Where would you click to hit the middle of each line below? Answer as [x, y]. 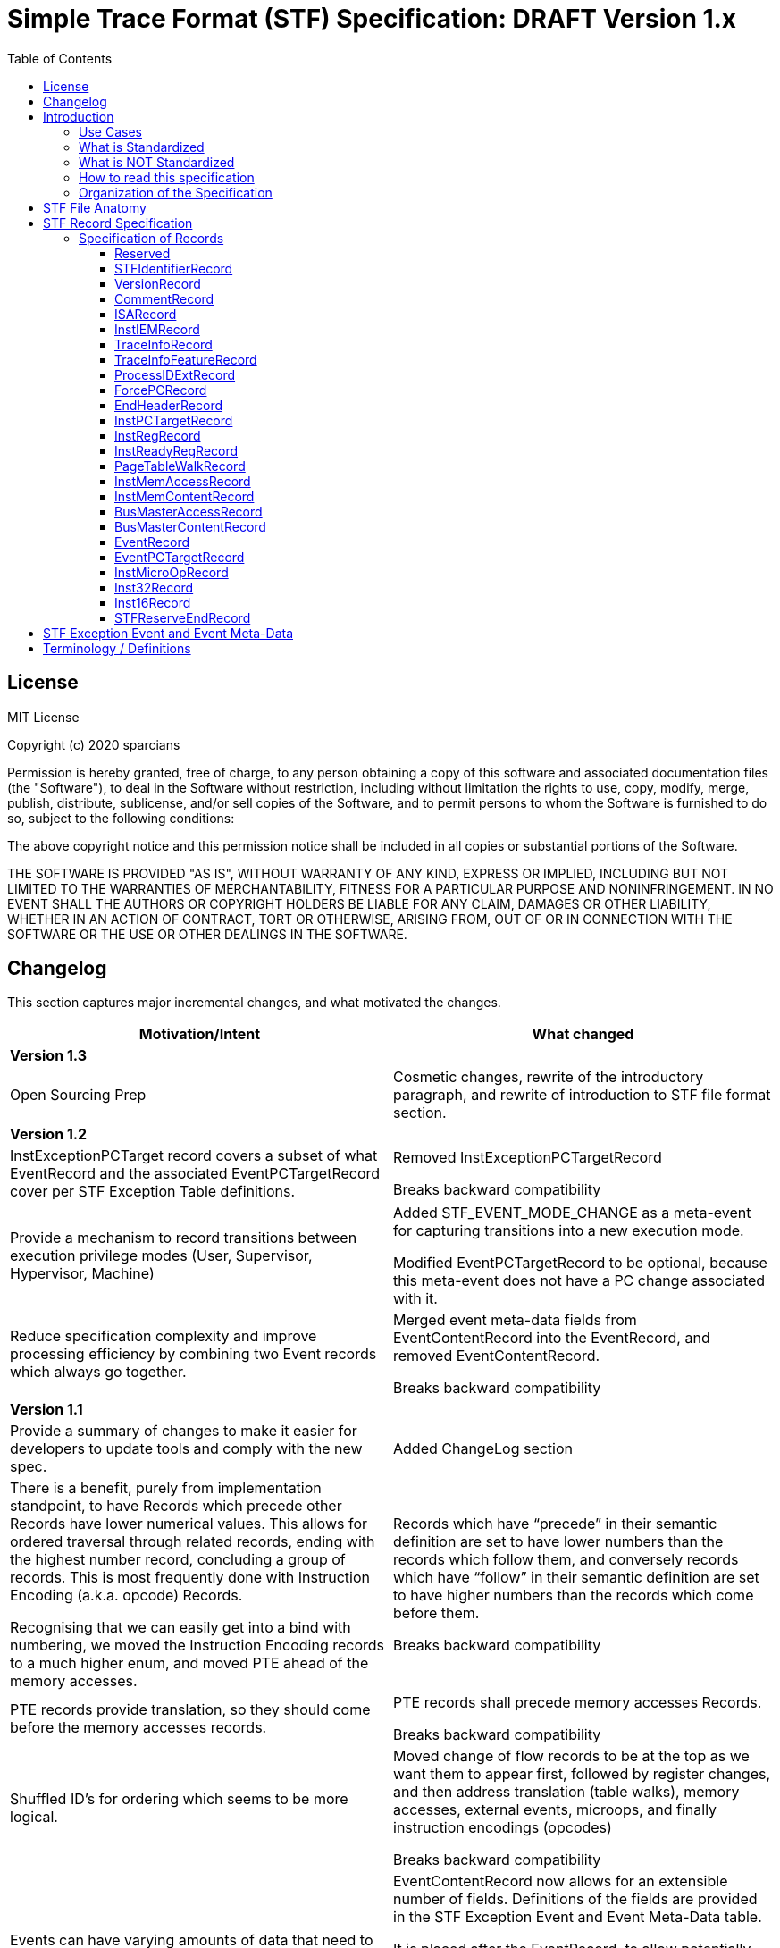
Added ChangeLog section [483, 1449]
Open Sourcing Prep [78, 1095]
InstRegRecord [158, 435]
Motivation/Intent [200, 1034]
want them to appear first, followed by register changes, [582, 1774]
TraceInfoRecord [164, 344]
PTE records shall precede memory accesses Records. [578, 1703]
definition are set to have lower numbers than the [558, 1542]
